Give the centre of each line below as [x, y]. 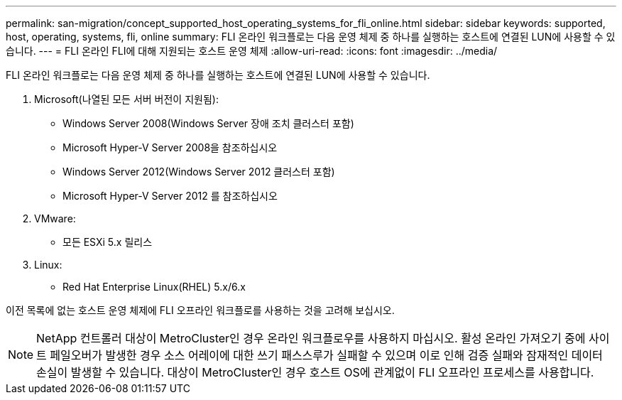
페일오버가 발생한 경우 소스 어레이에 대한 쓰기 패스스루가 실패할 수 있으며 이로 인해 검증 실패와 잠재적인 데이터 [326, 355]
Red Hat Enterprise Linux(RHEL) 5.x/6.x [154, 287]
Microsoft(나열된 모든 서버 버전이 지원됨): [126, 99]
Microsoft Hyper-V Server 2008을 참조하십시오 [170, 147]
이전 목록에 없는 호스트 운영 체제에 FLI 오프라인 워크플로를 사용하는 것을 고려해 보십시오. [200, 310]
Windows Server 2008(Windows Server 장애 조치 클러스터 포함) [208, 123]
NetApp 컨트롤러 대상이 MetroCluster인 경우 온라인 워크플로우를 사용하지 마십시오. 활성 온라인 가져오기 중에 [311, 338]
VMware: [55, 218]
